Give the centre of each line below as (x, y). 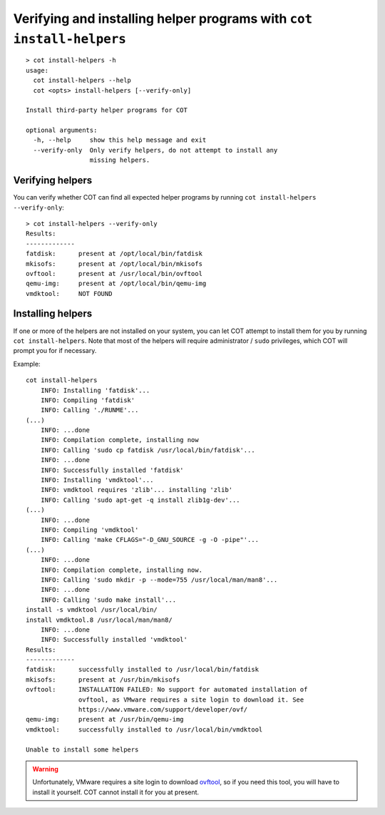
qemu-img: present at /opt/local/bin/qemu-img (116, 284)
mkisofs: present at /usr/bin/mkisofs (103, 680)
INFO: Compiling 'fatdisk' (88, 400)
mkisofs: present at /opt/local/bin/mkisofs (114, 263)
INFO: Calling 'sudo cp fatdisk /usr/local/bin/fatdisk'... (148, 450)
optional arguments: (62, 130)
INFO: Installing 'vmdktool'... (97, 480)
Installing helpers (53, 314)
